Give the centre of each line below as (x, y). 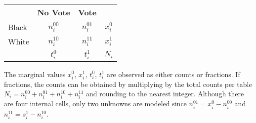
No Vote (54, 12)
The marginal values (35, 74)
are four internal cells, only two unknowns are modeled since (95, 103)
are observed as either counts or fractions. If (173, 74)
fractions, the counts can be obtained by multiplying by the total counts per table (128, 84)
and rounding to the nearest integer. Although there (165, 94)
